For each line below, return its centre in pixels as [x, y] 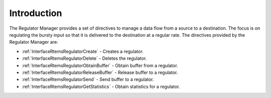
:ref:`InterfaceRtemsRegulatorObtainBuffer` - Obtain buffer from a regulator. [100, 65]
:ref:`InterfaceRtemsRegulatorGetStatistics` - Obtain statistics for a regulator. [101, 86]
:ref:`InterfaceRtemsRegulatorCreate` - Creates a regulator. [83, 51]
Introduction [36, 13]
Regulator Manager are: [34, 42]
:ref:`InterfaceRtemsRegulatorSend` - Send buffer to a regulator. [88, 79]
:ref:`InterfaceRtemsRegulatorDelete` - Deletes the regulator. [84, 58]
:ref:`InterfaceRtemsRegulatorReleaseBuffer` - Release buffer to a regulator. [100, 72]
